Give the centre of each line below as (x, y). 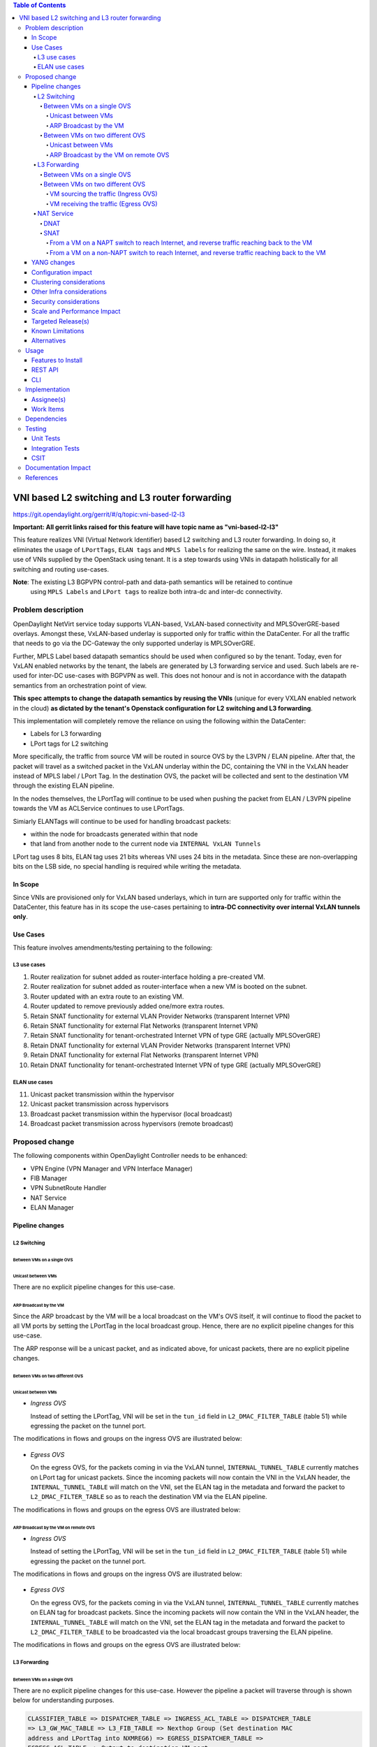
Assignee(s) (49, 399)
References (42, 477)
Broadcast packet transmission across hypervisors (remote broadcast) (132, 1124)
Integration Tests (56, 448)
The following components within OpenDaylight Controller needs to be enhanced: (130, 1156)
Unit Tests (46, 438)
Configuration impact (62, 272)
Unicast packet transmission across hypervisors (99, 1104)
